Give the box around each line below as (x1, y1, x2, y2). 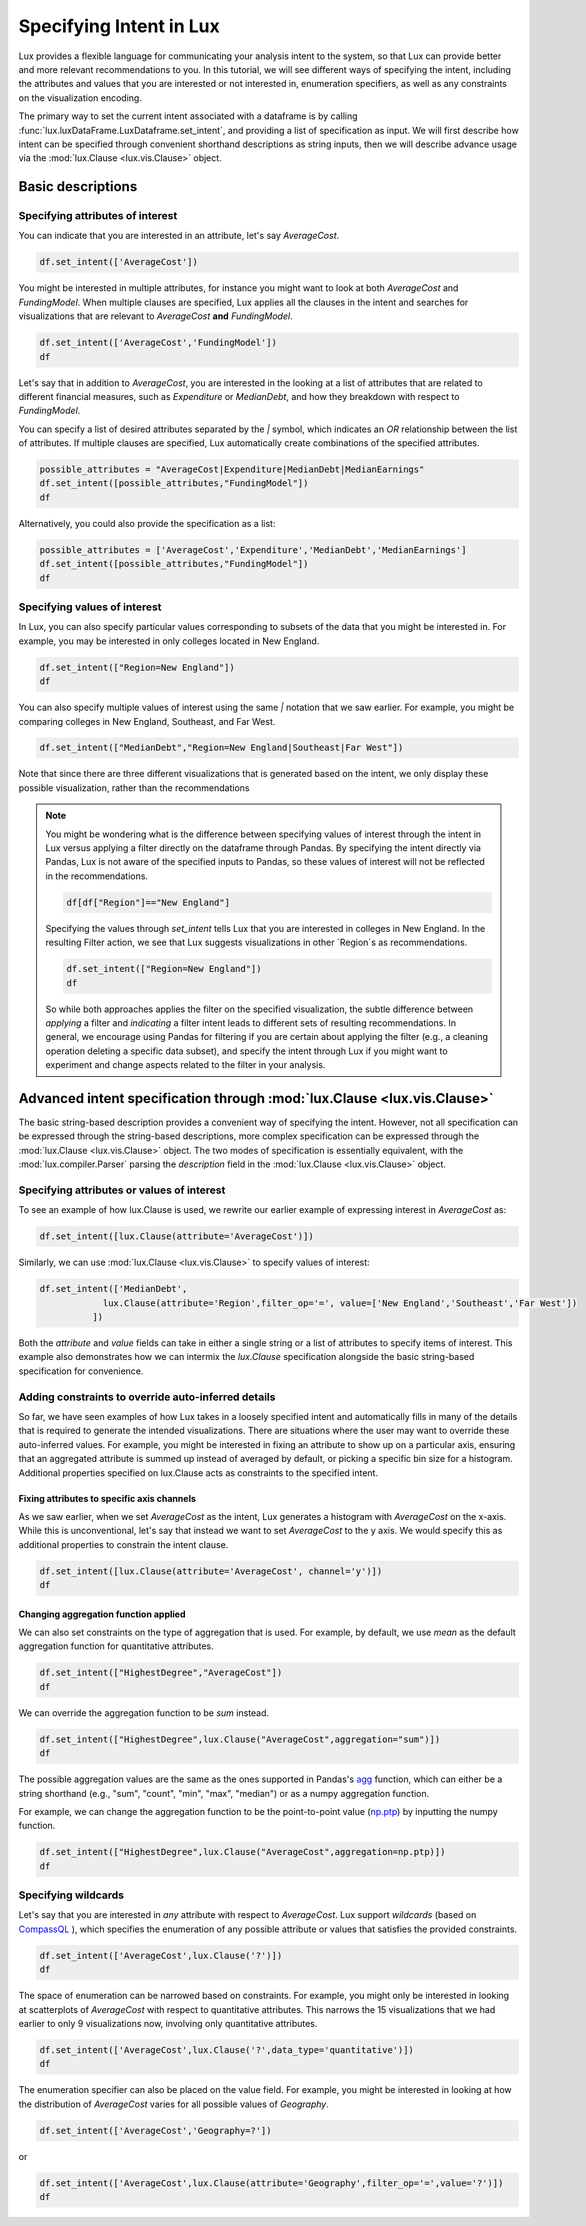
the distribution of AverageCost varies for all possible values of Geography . (18, 2098, 329, 2110)
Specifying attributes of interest (18, 209, 178, 223)
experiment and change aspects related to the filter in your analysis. (45, 1059, 326, 1071)
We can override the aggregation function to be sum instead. (18, 1706, 270, 1719)
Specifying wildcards (18, 1888, 125, 1902)
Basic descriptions (18, 178, 138, 195)
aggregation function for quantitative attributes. (18, 1640, 214, 1652)
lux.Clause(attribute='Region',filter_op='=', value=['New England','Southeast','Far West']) (102, 1297, 578, 1309)
